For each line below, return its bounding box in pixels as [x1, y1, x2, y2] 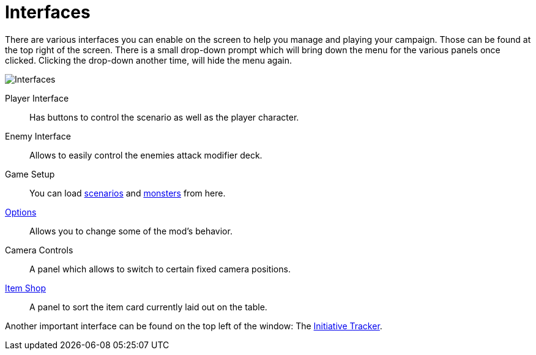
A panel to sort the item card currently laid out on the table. [29, 301, 267, 312]
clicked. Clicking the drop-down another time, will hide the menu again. [5, 54, 292, 65]
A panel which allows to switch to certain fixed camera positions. [29, 263, 291, 274]
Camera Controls [5, 244, 73, 255]
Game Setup [5, 168, 55, 179]
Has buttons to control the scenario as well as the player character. [29, 111, 299, 122]
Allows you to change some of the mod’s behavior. [29, 225, 233, 236]
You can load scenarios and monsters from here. [29, 187, 226, 198]
